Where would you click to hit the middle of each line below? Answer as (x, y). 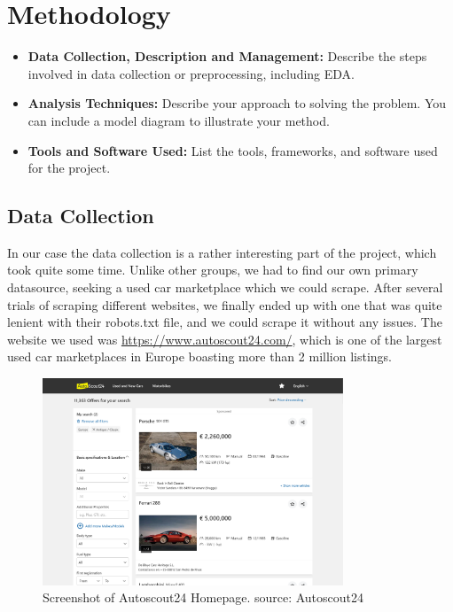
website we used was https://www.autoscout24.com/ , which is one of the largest (225, 339)
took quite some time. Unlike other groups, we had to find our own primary (213, 270)
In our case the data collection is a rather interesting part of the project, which (222, 252)
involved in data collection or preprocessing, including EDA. (191, 73)
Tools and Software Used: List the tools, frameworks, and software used (233, 150)
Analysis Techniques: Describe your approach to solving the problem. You (237, 103)
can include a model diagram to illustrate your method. (179, 120)
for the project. (69, 168)
